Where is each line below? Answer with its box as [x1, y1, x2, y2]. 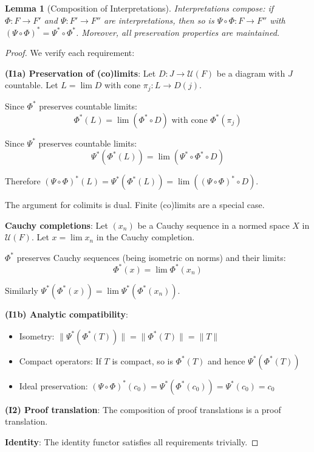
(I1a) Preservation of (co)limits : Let [5, 66, 156, 79]
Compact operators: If [19, 354, 101, 367]
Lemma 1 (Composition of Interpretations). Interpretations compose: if [5, 2, 274, 14]
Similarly [5, 283, 38, 296]
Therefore [5, 175, 41, 187]
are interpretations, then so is [104, 13, 214, 26]
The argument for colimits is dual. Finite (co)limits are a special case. [5, 198, 265, 211]
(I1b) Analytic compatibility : [5, 307, 128, 320]
